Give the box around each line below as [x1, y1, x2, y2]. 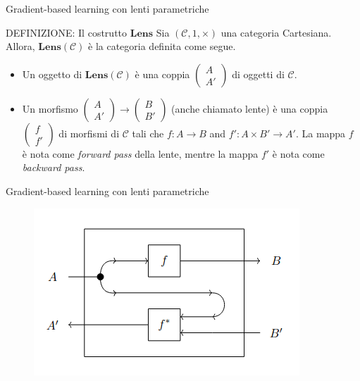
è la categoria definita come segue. [88, 39, 236, 54]
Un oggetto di [22, 66, 82, 81]
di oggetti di [232, 66, 285, 81]
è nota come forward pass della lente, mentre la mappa [22, 146, 259, 161]
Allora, [6, 39, 35, 54]
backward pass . [22, 160, 85, 175]
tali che [132, 125, 164, 140]
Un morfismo [22, 101, 78, 115]
